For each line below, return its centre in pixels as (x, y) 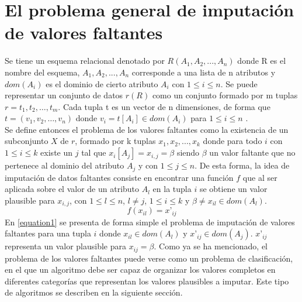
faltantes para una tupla (48, 233)
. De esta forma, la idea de (242, 165)
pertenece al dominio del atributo (65, 165)
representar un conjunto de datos (64, 95)
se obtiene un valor (233, 189)
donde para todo (232, 141)
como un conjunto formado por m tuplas (225, 95)
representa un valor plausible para (65, 246)
